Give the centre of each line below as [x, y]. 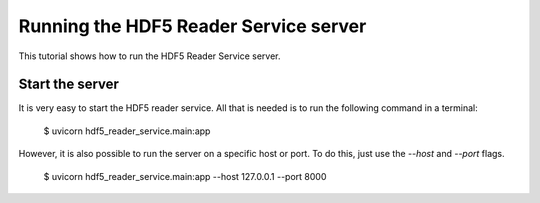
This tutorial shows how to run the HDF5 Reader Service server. [149, 56]
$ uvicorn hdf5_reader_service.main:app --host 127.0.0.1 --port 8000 [185, 176]
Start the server [69, 84]
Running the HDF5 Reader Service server [192, 26]
